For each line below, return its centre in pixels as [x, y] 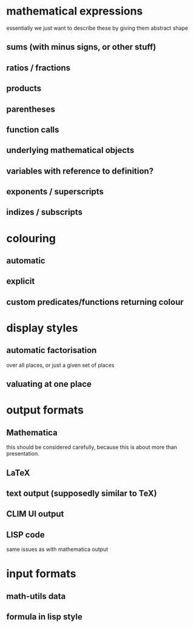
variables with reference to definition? [80, 171]
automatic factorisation [52, 350]
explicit [21, 282]
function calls [33, 130]
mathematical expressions [75, 11]
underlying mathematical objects [70, 150]
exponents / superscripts [55, 192]
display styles [42, 328]
